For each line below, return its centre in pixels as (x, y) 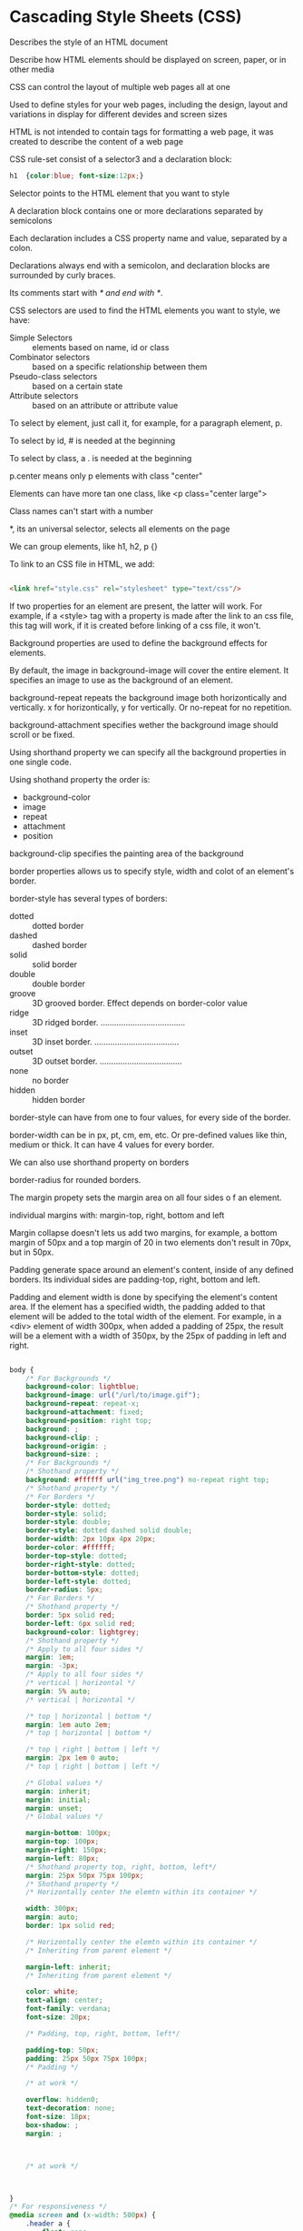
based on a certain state (78, 386)
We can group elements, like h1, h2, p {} (84, 546)
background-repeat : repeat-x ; (83, 1404)
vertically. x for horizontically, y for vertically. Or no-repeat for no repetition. (151, 707)
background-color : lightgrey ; (83, 1632)
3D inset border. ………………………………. (106, 1041)
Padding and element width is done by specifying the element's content (144, 1297)
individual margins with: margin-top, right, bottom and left (117, 1215)
